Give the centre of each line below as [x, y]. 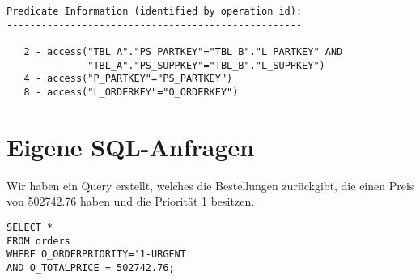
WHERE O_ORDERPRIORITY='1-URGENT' [100, 255]
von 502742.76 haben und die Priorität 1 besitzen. [131, 201]
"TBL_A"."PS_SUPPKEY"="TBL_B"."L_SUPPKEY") [206, 65]
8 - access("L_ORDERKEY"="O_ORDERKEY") [131, 92]
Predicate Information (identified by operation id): [155, 11]
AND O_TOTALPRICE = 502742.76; [91, 267]
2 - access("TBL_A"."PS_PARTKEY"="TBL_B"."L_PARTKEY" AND [183, 51]
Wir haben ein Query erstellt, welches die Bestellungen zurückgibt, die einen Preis [210, 185]
